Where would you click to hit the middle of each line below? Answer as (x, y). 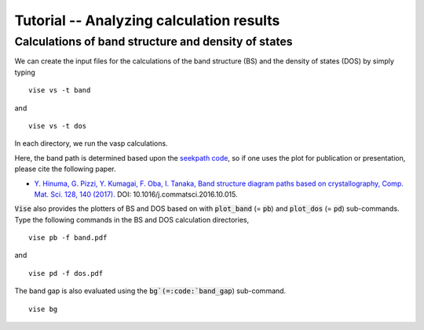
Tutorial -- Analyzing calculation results (147, 20)
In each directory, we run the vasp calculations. (91, 143)
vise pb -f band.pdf (68, 238)
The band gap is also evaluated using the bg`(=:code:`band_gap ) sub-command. (150, 291)
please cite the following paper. (65, 169)
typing (25, 72)
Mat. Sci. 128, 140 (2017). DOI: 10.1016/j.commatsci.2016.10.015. (136, 194)
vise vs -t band (60, 91)
